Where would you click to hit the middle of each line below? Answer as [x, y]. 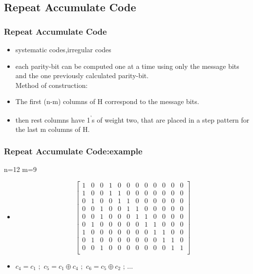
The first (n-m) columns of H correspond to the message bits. [107, 101]
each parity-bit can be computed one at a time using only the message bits [127, 66]
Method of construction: [52, 85]
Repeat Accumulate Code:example [73, 151]
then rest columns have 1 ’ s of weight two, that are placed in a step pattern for [132, 119]
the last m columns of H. [53, 129]
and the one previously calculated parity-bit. [82, 75]
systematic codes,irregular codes [63, 49]
